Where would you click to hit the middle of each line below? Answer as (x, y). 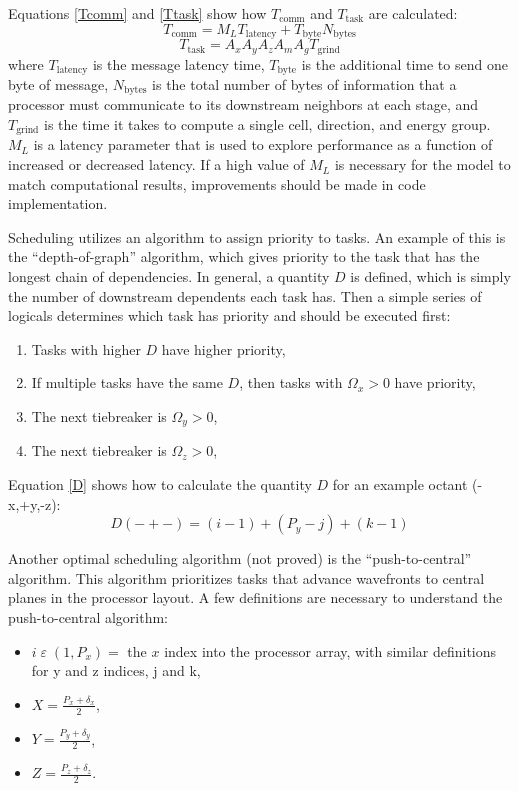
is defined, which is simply (430, 276)
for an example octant (400, 484)
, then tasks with (291, 382)
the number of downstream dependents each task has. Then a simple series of (245, 295)
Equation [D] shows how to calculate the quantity (160, 484)
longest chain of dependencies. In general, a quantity (169, 276)
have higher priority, (223, 348)
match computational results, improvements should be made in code (217, 183)
